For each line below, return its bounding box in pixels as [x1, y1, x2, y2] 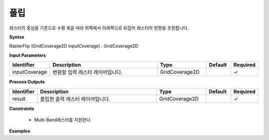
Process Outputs [9, 79, 45, 85]
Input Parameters [9, 52, 46, 58]
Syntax [9, 34, 24, 40]
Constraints [9, 105, 34, 112]
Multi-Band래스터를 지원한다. [34, 117, 92, 123]
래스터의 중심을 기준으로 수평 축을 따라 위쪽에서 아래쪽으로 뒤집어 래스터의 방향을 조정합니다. [9, 25, 189, 31]
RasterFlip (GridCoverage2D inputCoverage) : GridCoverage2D [9, 43, 138, 49]
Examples [9, 128, 30, 134]
